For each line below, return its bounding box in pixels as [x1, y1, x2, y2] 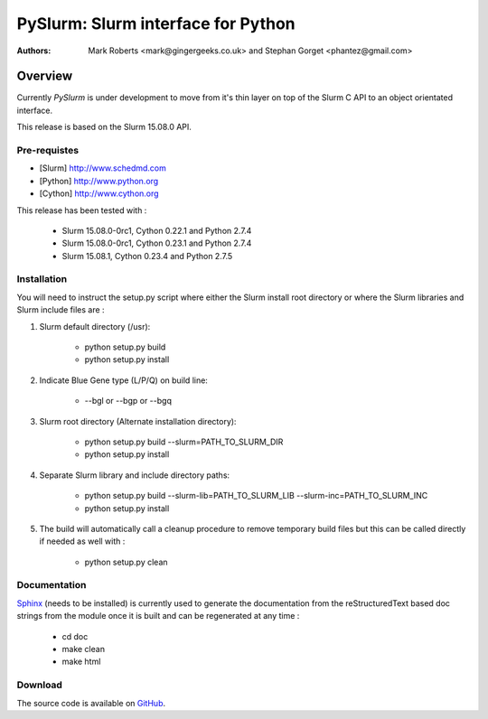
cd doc [61, 630, 89, 641]
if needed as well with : [39, 536, 126, 546]
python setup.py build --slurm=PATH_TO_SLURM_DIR [84, 436, 284, 447]
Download [16, 678, 63, 691]
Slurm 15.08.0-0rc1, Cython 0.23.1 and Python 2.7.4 [61, 238, 252, 248]
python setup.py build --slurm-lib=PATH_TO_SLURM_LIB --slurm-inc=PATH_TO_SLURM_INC [84, 490, 428, 501]
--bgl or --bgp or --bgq [84, 396, 172, 406]
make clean [61, 644, 106, 655]
